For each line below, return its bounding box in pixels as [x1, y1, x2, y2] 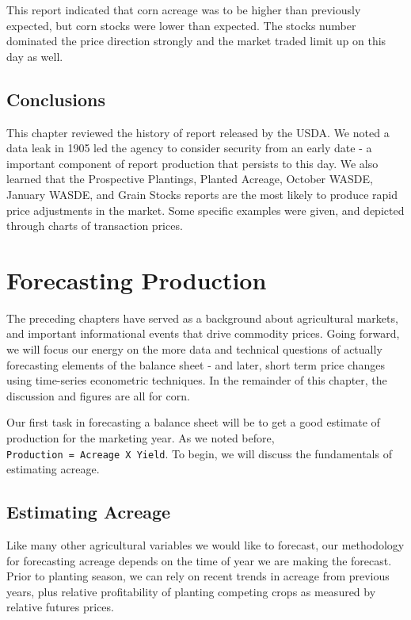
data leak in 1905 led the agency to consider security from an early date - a [6, 140, 372, 156]
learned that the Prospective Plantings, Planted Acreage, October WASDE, [6, 170, 373, 187]
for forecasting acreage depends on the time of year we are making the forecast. [6, 552, 392, 568]
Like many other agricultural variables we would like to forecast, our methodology [6, 537, 405, 553]
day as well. [6, 48, 63, 64]
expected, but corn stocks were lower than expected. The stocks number [6, 17, 356, 33]
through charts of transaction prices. [6, 217, 183, 234]
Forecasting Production [6, 263, 267, 296]
